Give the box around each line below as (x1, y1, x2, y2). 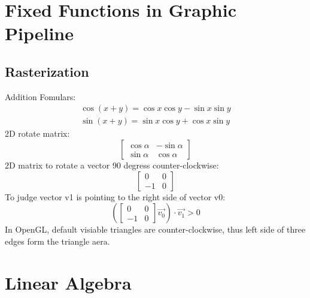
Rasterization (5, 62, 89, 80)
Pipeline (5, 21, 74, 46)
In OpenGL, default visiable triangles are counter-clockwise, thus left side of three (5, 223, 306, 236)
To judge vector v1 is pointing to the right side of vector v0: (5, 190, 226, 203)
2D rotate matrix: (5, 127, 70, 140)
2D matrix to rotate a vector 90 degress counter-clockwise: (5, 159, 219, 171)
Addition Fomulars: (5, 90, 76, 103)
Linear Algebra (5, 270, 132, 294)
